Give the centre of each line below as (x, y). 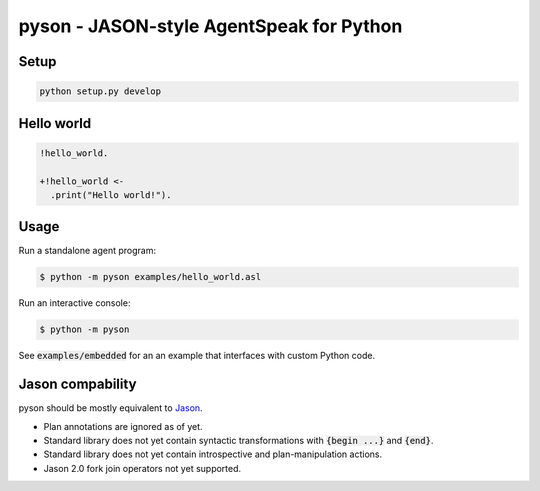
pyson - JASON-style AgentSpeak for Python (210, 26)
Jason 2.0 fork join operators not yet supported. (142, 468)
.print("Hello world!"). (111, 194)
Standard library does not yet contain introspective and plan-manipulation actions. (213, 454)
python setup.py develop (100, 91)
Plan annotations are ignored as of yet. (123, 426)
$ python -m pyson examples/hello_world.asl (150, 277)
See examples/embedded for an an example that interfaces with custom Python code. (196, 356)
